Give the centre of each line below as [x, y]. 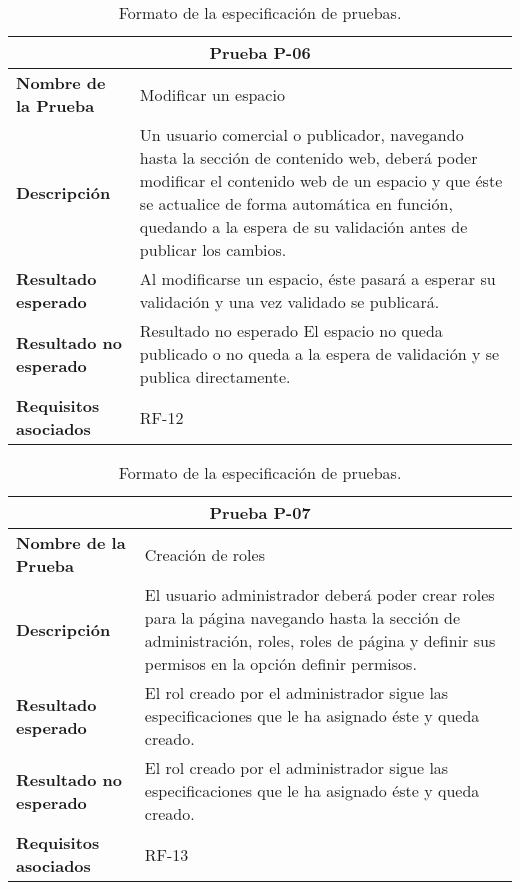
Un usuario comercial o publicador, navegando [301, 134]
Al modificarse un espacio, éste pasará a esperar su [317, 278]
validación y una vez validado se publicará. [289, 301]
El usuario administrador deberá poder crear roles [319, 594]
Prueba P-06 [260, 52]
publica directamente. [215, 376]
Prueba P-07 [260, 512]
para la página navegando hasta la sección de [302, 617]
